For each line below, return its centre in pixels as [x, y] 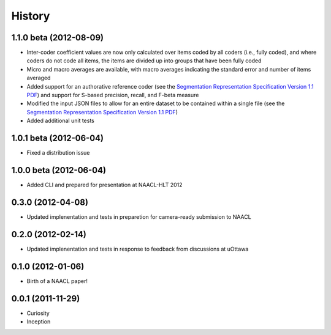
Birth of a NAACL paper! [57, 281]
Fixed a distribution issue [58, 153]
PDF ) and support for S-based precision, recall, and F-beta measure [113, 95]
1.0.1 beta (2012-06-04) [58, 138]
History [31, 16]
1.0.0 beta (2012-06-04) [59, 170]
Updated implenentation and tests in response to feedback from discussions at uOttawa [138, 249]
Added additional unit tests [60, 121]
